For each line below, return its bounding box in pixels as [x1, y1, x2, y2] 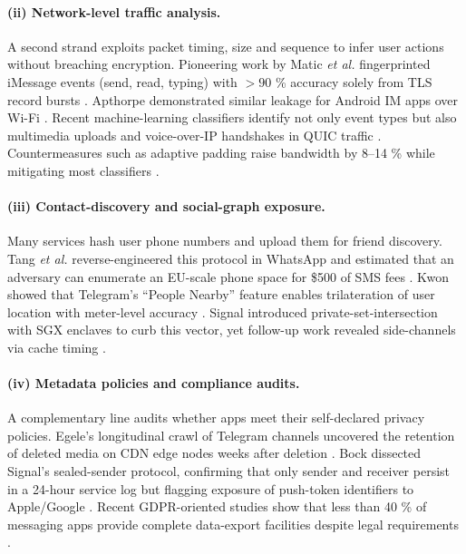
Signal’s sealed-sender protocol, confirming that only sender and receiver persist [7, 462, 451, 481]
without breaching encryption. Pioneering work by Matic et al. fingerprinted [7, 54, 431, 73]
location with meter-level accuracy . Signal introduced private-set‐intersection [7, 302, 438, 321]
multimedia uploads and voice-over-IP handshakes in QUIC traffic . [7, 125, 382, 144]
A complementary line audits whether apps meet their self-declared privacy [7, 408, 425, 427]
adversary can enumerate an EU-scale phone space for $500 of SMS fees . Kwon [7, 267, 450, 286]
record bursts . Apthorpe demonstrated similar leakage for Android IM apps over [7, 90, 458, 109]
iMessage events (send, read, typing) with [7, 72, 238, 91]
